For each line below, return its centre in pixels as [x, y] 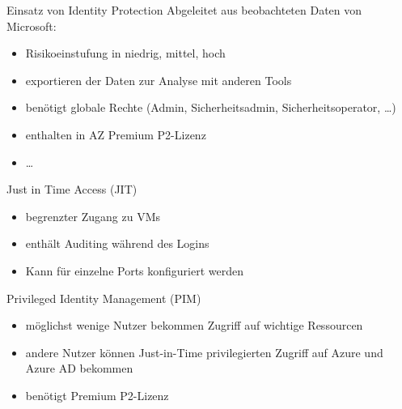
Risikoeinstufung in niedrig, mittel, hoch [125, 53]
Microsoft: [32, 26]
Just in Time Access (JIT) [72, 189]
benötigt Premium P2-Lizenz [97, 395]
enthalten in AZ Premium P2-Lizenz [116, 134]
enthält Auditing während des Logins [117, 243]
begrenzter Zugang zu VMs [93, 216]
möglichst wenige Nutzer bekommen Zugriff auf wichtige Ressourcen [194, 325]
